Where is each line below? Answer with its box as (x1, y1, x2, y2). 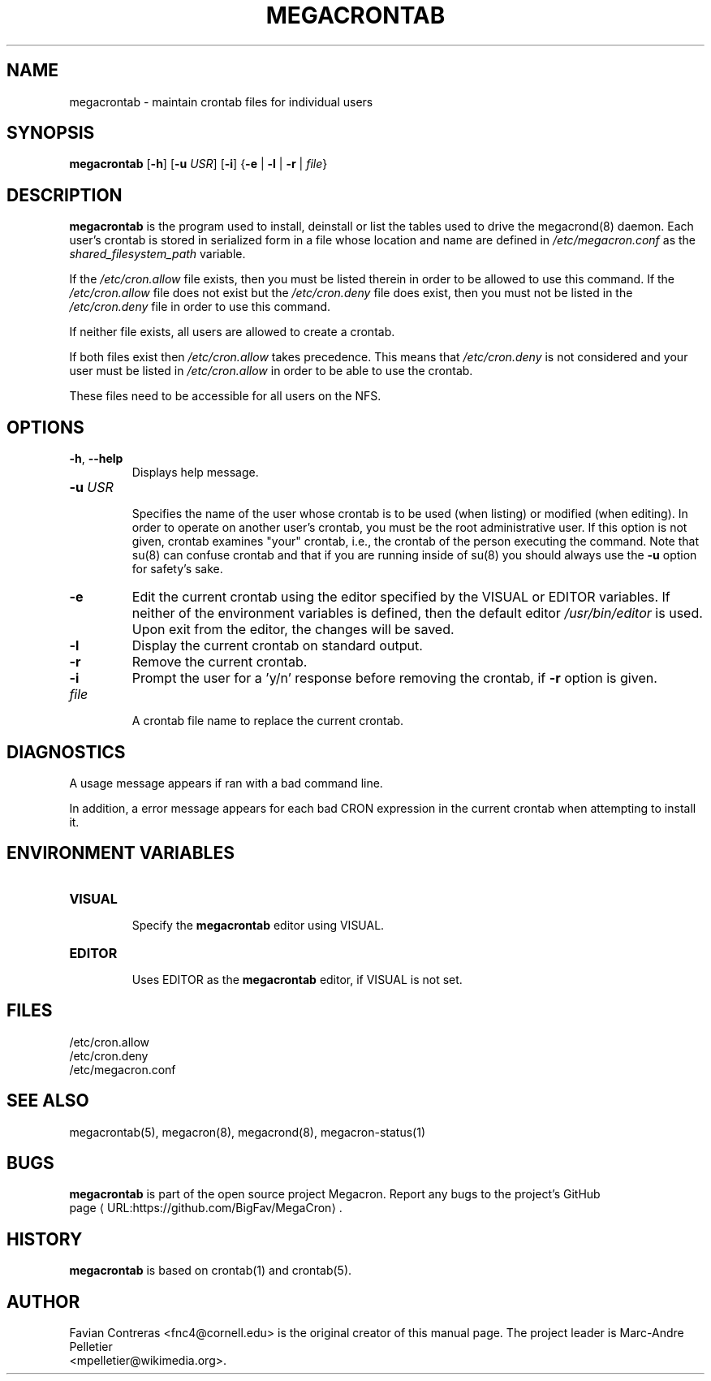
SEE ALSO (6, 1090, 89, 1111)
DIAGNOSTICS (6, 741, 126, 762)
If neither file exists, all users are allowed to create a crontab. (69, 325, 395, 339)
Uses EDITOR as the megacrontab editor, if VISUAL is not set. (131, 972, 463, 986)
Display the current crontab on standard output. (131, 637, 423, 654)
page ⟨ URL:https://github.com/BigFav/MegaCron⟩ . (69, 1201, 343, 1215)
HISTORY (6, 1228, 83, 1249)
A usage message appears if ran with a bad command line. (69, 775, 383, 790)
